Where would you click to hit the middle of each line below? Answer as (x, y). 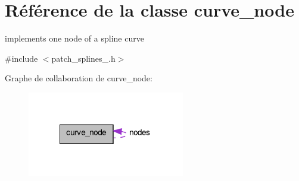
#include (21, 58)
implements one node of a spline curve (74, 38)
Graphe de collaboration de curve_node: (79, 78)
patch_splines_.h (83, 58)
